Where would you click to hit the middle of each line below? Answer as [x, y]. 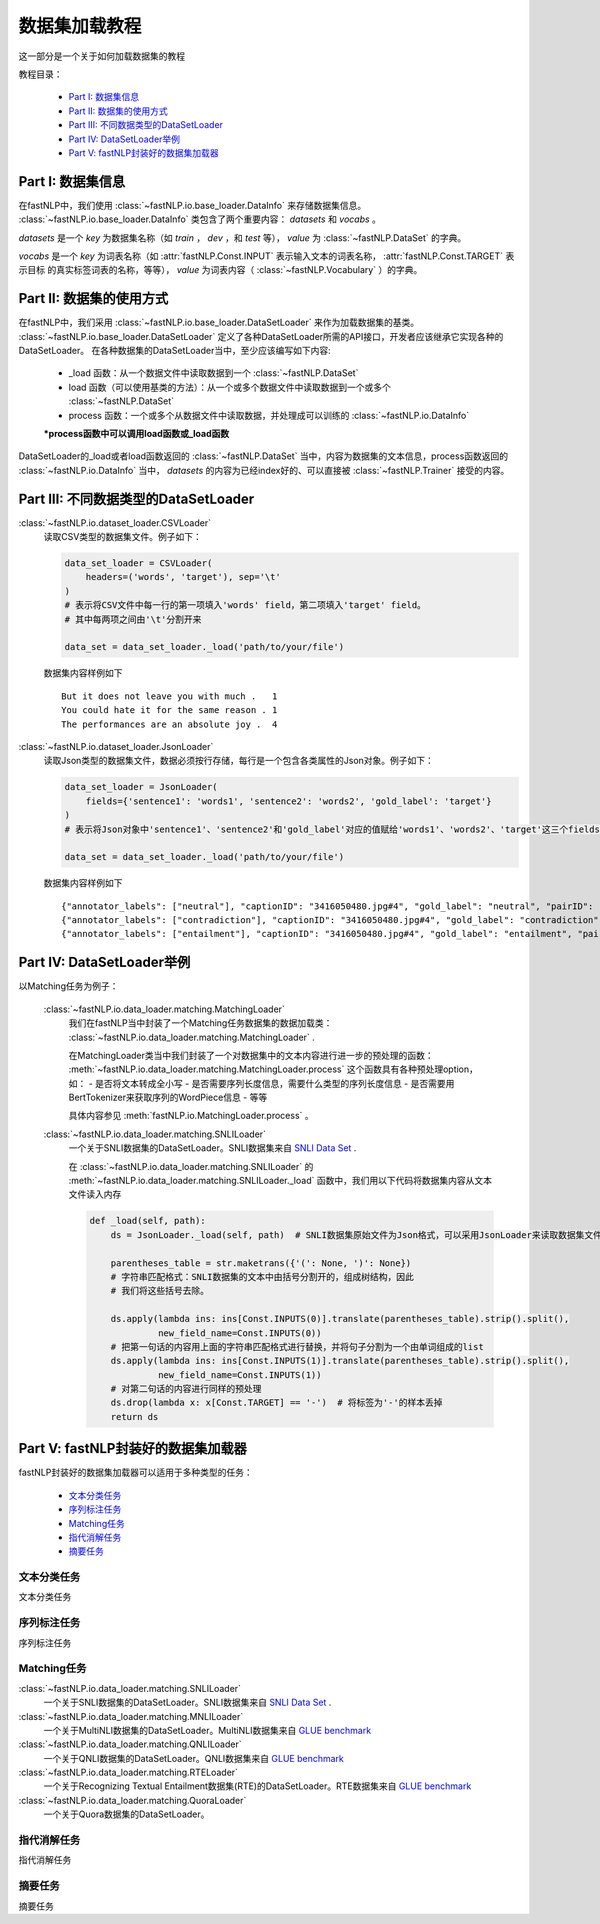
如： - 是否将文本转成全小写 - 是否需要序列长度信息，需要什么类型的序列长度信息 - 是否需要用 [261, 1083]
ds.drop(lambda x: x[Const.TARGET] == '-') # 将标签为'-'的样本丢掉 [276, 1403]
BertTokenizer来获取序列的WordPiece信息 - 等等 [168, 1097]
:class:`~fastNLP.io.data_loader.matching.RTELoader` [128, 1772]
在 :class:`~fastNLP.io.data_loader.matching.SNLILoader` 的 [191, 1166]
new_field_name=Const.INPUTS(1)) [240, 1374]
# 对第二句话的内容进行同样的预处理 [186, 1389]
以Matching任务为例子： [68, 986]
